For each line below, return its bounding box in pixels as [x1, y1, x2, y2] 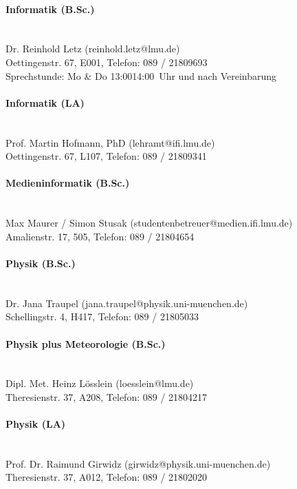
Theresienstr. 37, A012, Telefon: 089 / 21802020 [5, 470, 208, 484]
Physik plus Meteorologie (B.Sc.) [5, 336, 166, 351]
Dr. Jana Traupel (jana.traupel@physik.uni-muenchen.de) [5, 295, 248, 310]
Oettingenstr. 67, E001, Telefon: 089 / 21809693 [5, 54, 208, 69]
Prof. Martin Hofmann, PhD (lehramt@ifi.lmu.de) [5, 135, 215, 149]
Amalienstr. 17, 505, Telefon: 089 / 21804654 [5, 229, 195, 243]
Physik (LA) [5, 417, 66, 431]
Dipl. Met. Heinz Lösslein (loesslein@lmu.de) [5, 376, 194, 391]
